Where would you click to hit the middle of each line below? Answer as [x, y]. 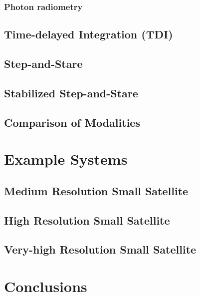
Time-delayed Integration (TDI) [89, 34]
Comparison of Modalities [72, 122]
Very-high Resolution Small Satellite [100, 249]
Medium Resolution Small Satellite [96, 190]
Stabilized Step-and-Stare [71, 93]
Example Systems [66, 159]
